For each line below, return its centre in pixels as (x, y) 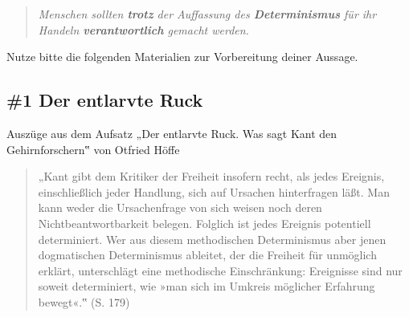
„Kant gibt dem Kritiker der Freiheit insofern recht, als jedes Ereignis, (211, 176)
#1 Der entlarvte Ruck (105, 100)
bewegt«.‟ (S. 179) (84, 301)
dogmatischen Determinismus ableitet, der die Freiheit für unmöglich (207, 255)
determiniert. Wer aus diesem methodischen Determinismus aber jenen (212, 239)
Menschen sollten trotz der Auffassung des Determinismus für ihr (207, 14)
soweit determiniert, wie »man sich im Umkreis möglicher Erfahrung (207, 286)
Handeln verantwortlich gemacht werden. (143, 29)
